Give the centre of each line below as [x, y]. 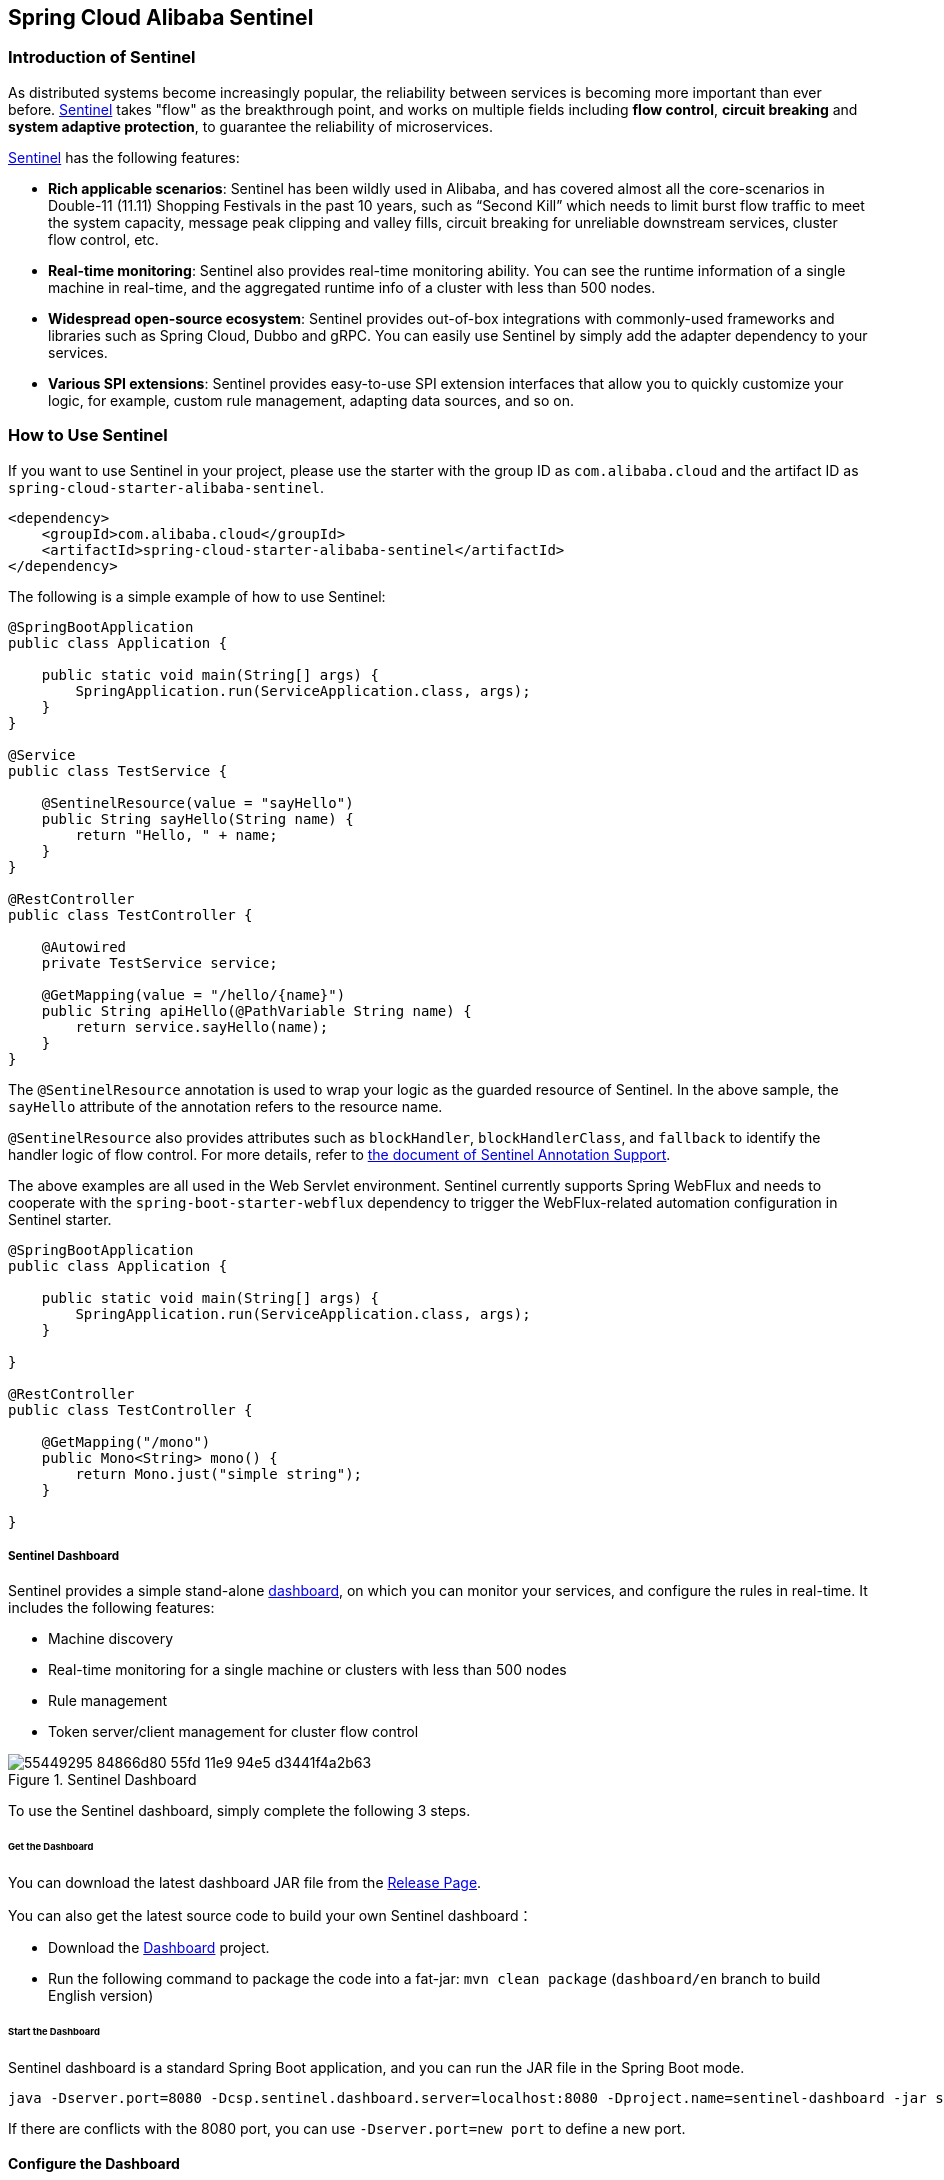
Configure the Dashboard [94, 2164]
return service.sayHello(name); [202, 1026]
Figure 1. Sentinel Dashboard [102, 1780]
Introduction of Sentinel [102, 57]
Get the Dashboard [51, 1847]
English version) [101, 1996]
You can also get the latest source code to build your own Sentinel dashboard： [270, 1916]
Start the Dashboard [54, 2031]
